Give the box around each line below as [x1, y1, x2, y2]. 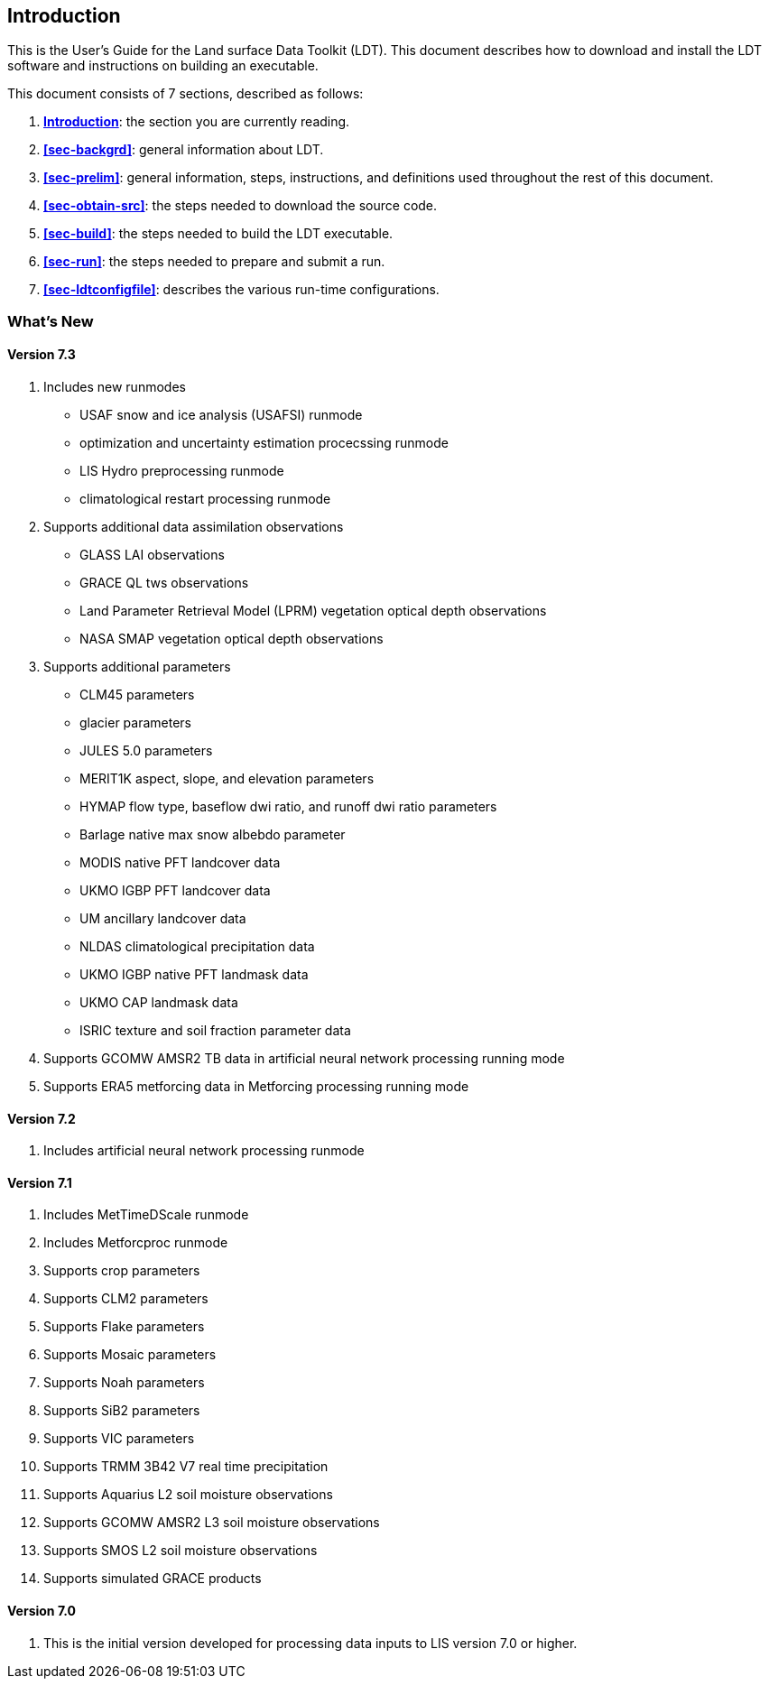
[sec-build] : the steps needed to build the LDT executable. [43, 226, 394, 242]
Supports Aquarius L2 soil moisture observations [43, 1487, 333, 1503]
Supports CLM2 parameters [43, 1291, 208, 1307]
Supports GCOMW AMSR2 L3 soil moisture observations [43, 1515, 380, 1531]
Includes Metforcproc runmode [43, 1235, 228, 1251]
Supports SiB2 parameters [43, 1403, 200, 1419]
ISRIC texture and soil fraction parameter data [79, 1023, 351, 1039]
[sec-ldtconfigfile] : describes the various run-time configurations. [43, 282, 440, 298]
